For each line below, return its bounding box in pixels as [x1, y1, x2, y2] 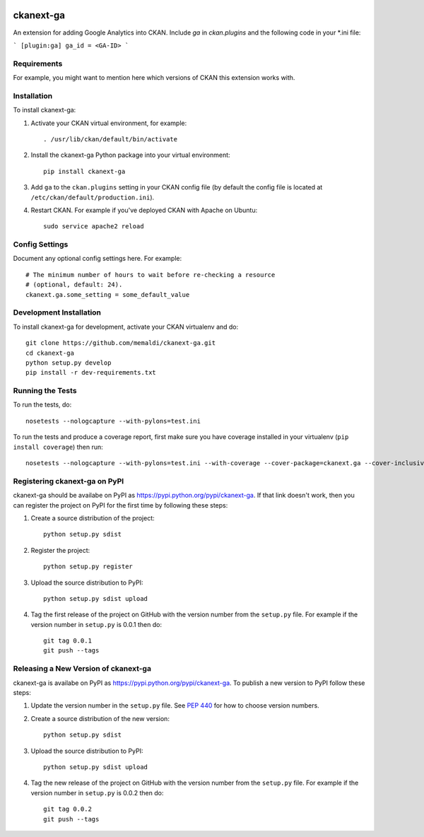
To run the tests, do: [13, 400, 72, 409]
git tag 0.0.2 [43, 805, 92, 813]
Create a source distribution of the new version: [30, 714, 170, 722]
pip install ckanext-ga [43, 167, 126, 175]
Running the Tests [13, 386, 77, 396]
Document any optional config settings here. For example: [13, 254, 182, 263]
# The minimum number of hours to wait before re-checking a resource [25, 271, 276, 279]
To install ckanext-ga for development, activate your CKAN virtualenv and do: [13, 322, 239, 331]
